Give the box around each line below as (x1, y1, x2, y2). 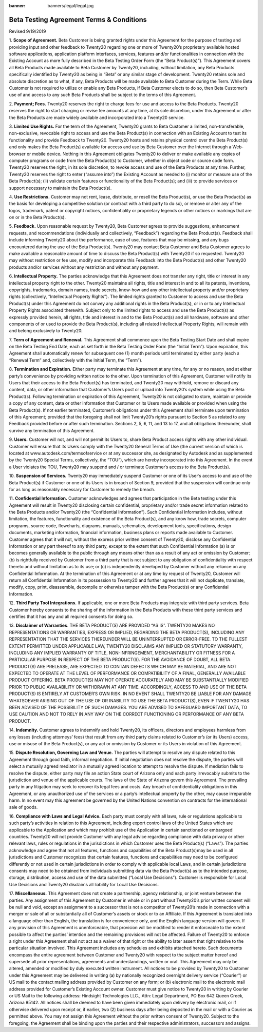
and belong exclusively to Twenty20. (9, 328, 83, 334)
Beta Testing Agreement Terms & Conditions (9, 15, 147, 24)
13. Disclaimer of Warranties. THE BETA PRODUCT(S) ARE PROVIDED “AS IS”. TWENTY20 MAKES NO (9, 622, 215, 629)
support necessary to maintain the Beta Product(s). (9, 185, 112, 191)
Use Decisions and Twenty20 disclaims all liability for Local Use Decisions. (9, 881, 159, 887)
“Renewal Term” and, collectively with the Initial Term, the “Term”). (9, 357, 143, 363)
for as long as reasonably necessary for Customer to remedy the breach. (9, 486, 155, 492)
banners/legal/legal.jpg (47, 3, 94, 8)
